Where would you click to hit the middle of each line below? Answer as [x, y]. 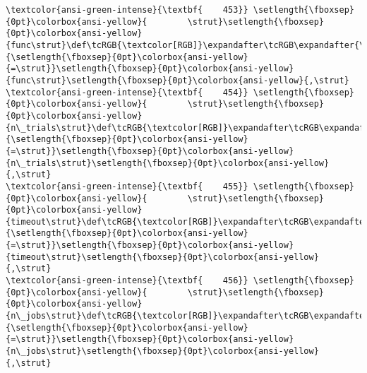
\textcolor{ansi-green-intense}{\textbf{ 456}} [127, 281]
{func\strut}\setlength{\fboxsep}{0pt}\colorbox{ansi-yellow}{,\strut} [178, 80]
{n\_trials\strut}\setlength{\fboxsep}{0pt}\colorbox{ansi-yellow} [168, 163]
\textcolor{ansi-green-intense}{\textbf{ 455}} [127, 186]
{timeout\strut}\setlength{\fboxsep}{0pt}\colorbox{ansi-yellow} [162, 257]
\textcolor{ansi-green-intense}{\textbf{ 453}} [127, 10]
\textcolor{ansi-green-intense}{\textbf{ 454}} [127, 92]
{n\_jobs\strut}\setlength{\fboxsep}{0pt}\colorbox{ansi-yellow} [162, 351]
